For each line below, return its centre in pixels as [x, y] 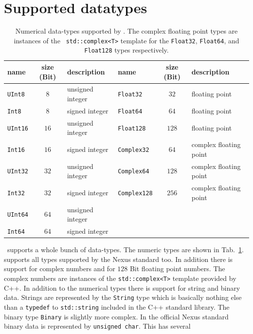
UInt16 [18, 128]
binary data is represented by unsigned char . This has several [97, 326]
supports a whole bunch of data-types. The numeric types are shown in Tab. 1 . [125, 250]
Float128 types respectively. [126, 50]
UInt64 [18, 215]
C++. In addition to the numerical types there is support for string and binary [122, 288]
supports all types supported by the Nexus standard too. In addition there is [118, 259]
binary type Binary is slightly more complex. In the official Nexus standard [116, 316]
